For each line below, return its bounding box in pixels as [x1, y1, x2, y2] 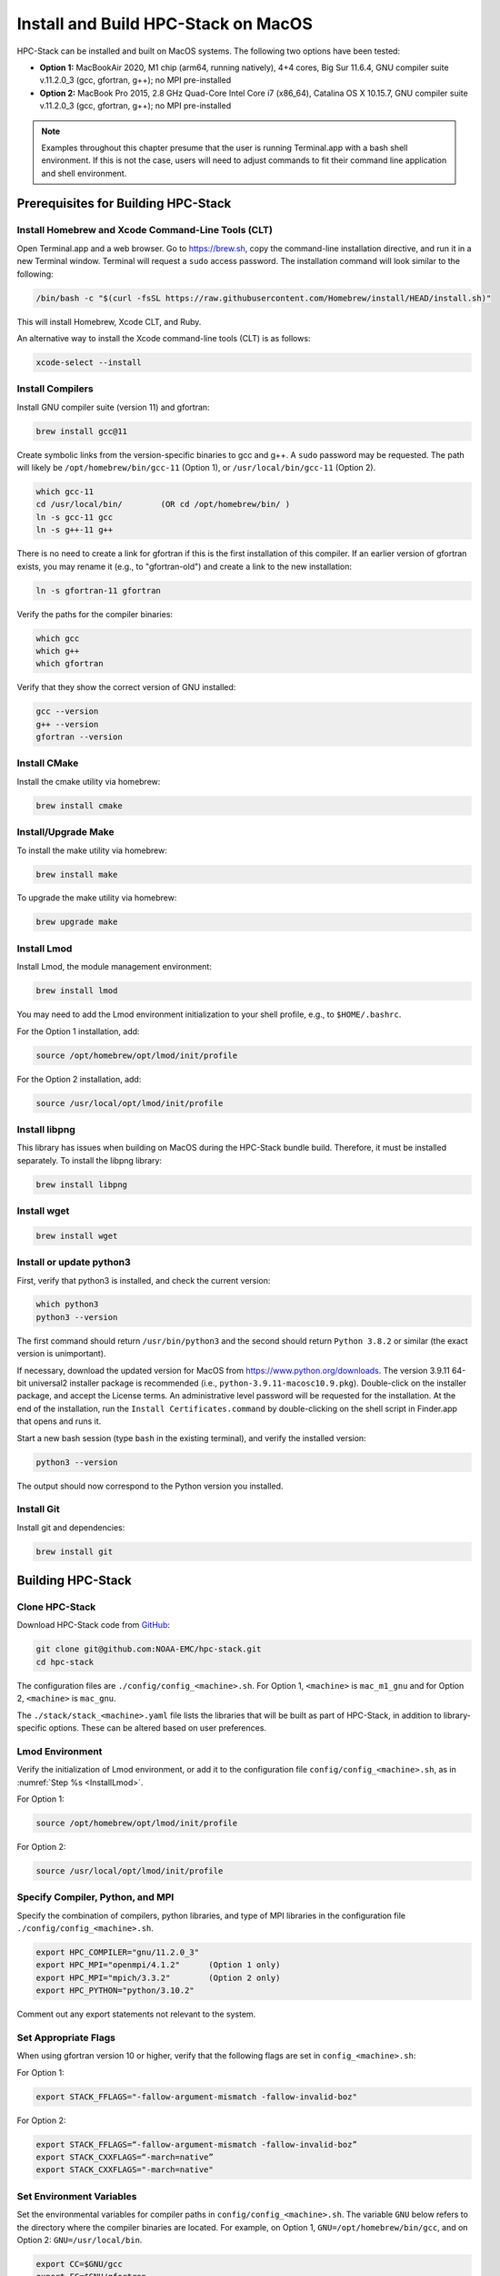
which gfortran [35, 658, 104, 669]
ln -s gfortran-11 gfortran [35, 585, 161, 595]
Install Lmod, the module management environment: [16, 961, 213, 972]
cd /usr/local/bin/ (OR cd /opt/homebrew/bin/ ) [35, 499, 291, 510]
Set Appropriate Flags [16, 2031, 115, 2044]
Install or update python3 [16, 1256, 131, 1269]
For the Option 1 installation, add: [16, 1025, 140, 1037]
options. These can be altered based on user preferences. [48, 1722, 267, 1733]
